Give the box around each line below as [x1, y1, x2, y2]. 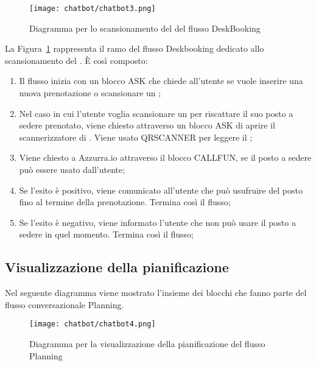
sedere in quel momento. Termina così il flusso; [19, 228, 194, 241]
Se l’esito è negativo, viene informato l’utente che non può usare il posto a [19, 216, 296, 228]
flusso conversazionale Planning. [5, 298, 124, 311]
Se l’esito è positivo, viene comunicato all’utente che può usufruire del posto [19, 183, 303, 196]
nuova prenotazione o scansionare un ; [19, 86, 161, 99]
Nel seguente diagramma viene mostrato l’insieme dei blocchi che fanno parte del [5, 286, 307, 299]
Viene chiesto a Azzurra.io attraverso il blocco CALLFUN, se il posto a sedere [19, 151, 312, 164]
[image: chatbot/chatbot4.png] [29, 320, 156, 329]
